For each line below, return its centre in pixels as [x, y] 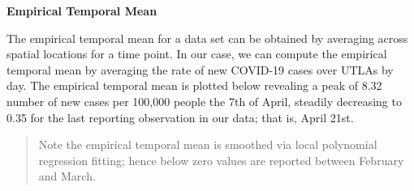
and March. [67, 176]
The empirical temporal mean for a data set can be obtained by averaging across [207, 38]
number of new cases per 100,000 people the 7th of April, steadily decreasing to [204, 101]
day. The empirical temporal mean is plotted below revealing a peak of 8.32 [194, 85]
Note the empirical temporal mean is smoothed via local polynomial [208, 144]
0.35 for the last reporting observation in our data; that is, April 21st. [180, 117]
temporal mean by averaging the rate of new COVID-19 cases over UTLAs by [200, 69]
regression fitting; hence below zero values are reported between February [221, 160]
